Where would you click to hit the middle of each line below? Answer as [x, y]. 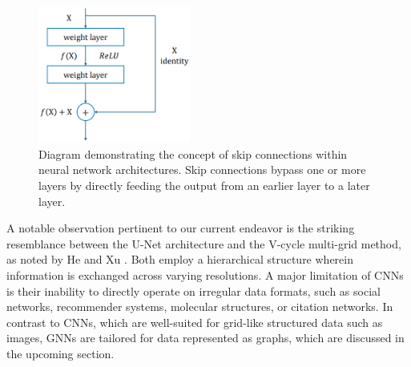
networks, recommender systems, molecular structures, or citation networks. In [200, 307]
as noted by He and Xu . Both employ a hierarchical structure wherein [180, 259]
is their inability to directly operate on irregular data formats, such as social [193, 290]
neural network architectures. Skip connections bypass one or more [202, 169]
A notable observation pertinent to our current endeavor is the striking [181, 228]
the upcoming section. [60, 353]
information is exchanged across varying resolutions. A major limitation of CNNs [205, 274]
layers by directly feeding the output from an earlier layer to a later [204, 185]
